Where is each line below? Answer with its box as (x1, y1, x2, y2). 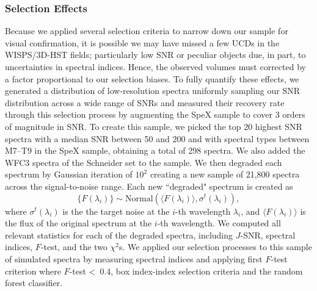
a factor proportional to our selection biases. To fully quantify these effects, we (5, 72, 299, 85)
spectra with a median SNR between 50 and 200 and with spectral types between (5, 132, 310, 145)
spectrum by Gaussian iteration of (5, 168, 133, 181)
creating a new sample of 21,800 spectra (150, 168, 300, 181)
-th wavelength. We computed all (157, 217, 281, 229)
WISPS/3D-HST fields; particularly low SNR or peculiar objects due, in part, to (5, 48, 306, 61)
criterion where (5, 264, 61, 277)
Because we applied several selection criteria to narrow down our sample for (5, 24, 288, 37)
